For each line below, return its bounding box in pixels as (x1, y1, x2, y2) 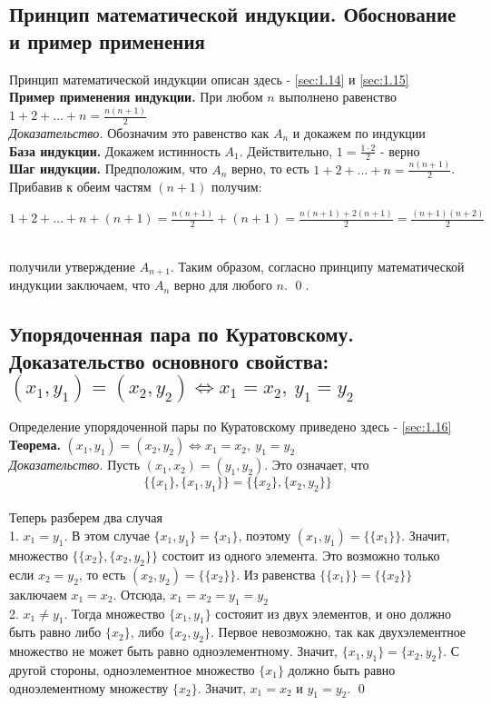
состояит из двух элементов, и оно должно (215, 603, 452, 622)
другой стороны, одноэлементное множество (9, 660, 255, 680)
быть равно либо (9, 622, 102, 641)
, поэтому (238, 526, 291, 545)
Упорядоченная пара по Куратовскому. (9, 320, 354, 348)
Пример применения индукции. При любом (9, 87, 263, 106)
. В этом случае (64, 526, 150, 545)
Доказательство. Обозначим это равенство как (9, 123, 270, 142)
